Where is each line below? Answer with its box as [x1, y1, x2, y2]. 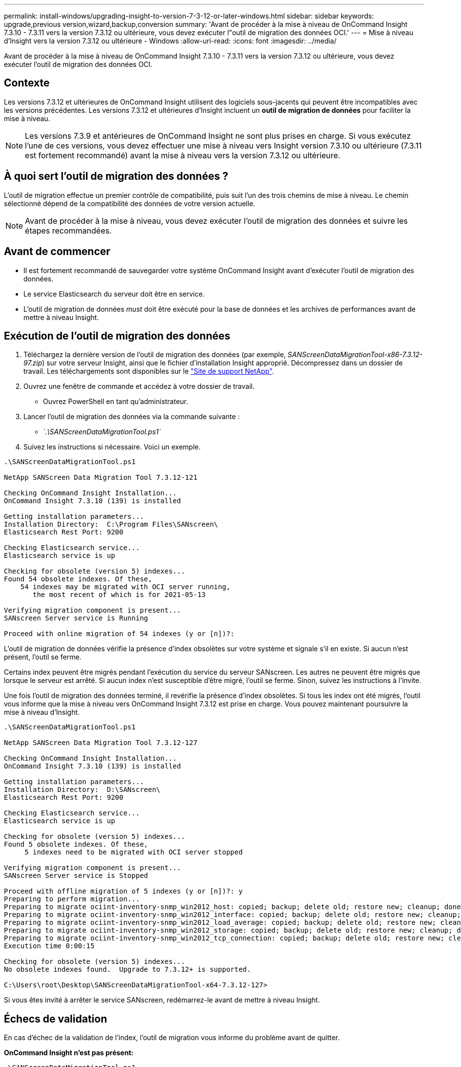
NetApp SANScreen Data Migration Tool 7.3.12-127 [4, 739, 198, 747]
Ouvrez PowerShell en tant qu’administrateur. [43, 397, 189, 406]
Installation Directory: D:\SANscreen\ [4, 786, 161, 794]
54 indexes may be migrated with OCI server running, [20, 583, 230, 591]
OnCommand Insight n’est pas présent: [4, 1048, 134, 1057]
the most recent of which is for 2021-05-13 [33, 591, 206, 599]
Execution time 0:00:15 [4, 942, 95, 950]
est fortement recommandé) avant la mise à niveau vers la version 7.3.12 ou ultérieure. [25, 150, 340, 160]
